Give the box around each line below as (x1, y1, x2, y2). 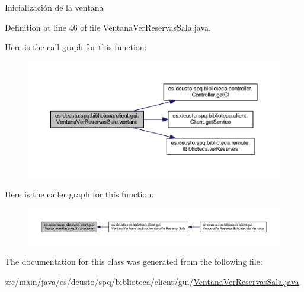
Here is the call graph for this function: (5, 41, 147, 53)
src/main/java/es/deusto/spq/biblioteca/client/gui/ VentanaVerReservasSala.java (5, 275, 299, 287)
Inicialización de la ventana (5, 1, 104, 13)
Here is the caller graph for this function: (5, 188, 154, 200)
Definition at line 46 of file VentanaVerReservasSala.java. (5, 21, 211, 33)
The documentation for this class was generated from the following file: (5, 255, 263, 268)
